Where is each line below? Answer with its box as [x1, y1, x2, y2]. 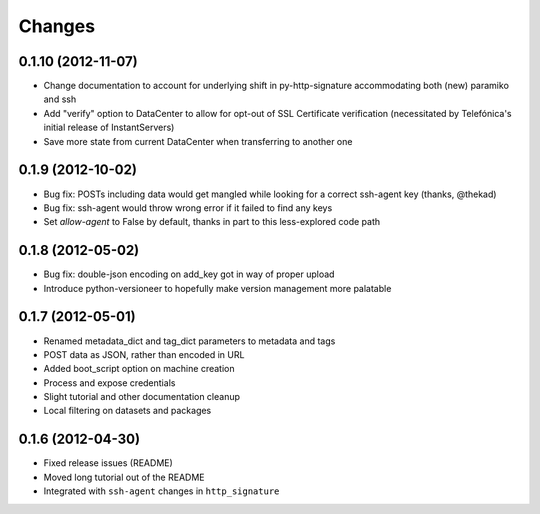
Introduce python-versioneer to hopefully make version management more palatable [43, 282, 392, 294]
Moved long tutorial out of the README [43, 471, 205, 483]
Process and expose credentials [43, 376, 176, 389]
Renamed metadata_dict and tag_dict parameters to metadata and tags [43, 335, 336, 347]
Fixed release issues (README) [43, 457, 174, 469]
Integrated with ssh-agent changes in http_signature [43, 485, 280, 497]
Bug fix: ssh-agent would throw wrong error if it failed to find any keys [43, 201, 333, 214]
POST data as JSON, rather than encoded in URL [43, 348, 245, 360]
